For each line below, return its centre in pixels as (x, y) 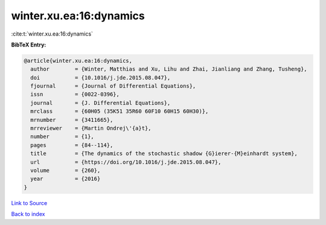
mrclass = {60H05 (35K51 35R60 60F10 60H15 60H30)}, (120, 111)
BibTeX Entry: (29, 45)
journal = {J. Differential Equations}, (101, 103)
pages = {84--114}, (72, 145)
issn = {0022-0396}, (75, 94)
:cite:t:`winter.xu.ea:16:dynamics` (52, 34)
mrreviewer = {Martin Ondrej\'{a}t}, (91, 128)
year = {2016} (66, 179)
